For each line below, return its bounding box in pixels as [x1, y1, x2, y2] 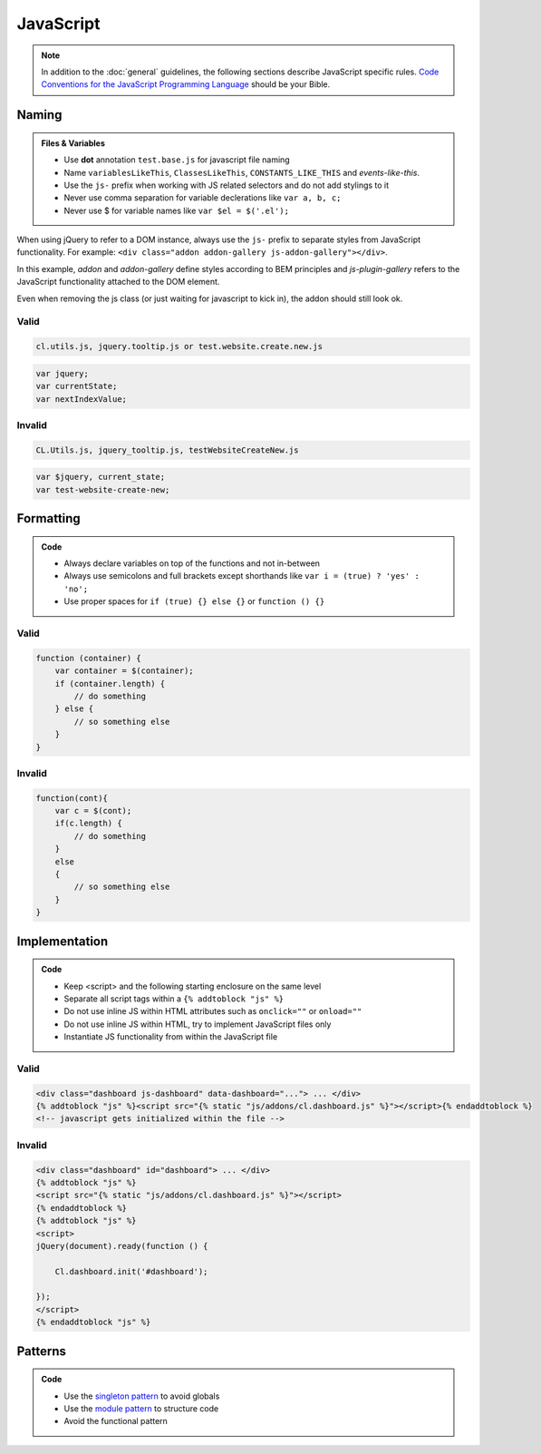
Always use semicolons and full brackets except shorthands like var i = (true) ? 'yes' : [63, 571, 420, 581]
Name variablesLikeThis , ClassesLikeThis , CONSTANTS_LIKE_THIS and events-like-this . [63, 167, 420, 178]
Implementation [16, 933, 109, 949]
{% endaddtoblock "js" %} [35, 1317, 151, 1328]
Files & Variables [41, 137, 106, 149]
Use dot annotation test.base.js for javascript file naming [63, 154, 290, 165]
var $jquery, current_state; [35, 472, 166, 483]
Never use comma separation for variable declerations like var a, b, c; [63, 192, 342, 203]
